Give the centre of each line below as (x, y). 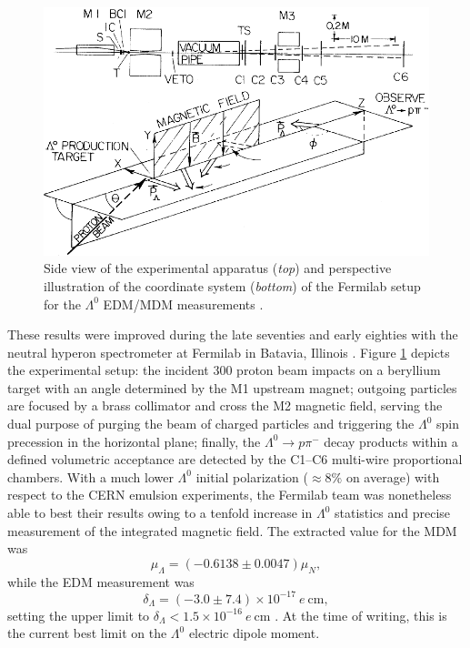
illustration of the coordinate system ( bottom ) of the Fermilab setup (232, 285)
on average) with (393, 476)
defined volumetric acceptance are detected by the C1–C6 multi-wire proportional (235, 459)
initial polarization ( (252, 476)
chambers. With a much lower (90, 476)
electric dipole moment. (254, 633)
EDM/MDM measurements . (183, 304)
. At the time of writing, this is (361, 615)
